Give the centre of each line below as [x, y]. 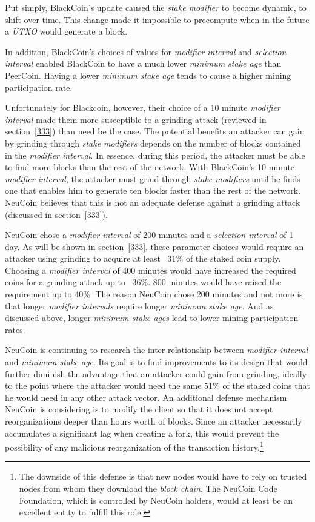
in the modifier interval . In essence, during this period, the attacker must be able [155, 155]
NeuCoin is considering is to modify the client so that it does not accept [139, 409]
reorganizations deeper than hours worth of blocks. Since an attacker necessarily [154, 421]
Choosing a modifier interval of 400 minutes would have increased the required [151, 270]
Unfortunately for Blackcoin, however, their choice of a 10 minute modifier [143, 107]
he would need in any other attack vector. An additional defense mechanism [146, 397]
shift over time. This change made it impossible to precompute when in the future [157, 19]
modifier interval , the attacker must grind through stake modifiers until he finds [153, 178]
